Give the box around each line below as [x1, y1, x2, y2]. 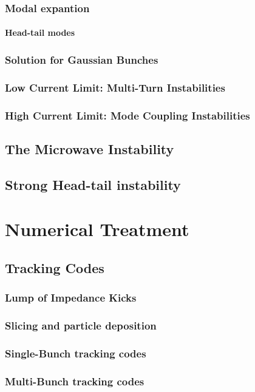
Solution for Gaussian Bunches [5, 52, 158, 67]
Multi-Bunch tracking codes [5, 373, 144, 388]
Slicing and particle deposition [5, 318, 157, 333]
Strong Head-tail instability [5, 175, 181, 194]
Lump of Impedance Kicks [5, 290, 137, 305]
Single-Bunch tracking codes [5, 345, 146, 360]
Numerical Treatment [5, 217, 189, 242]
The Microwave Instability [5, 139, 174, 158]
